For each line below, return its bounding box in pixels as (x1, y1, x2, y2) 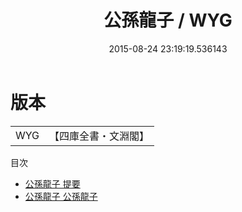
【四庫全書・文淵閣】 (49, 129, 150, 143)
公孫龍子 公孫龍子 (24, 190, 98, 202)
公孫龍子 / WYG (103, 9, 233, 32)
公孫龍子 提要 (24, 177, 81, 190)
